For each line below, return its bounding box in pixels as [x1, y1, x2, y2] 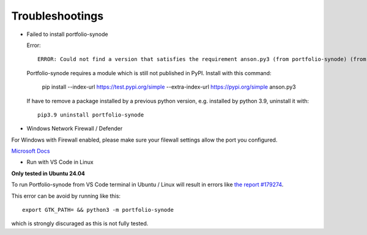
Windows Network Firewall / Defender [26, 125, 123, 132]
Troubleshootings [11, 9, 104, 23]
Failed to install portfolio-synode [26, 31, 108, 38]
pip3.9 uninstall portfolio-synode [37, 111, 144, 118]
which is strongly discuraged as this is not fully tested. [11, 220, 149, 227]
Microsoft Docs [11, 147, 50, 155]
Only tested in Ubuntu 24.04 [11, 170, 86, 177]
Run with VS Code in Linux [26, 159, 94, 166]
